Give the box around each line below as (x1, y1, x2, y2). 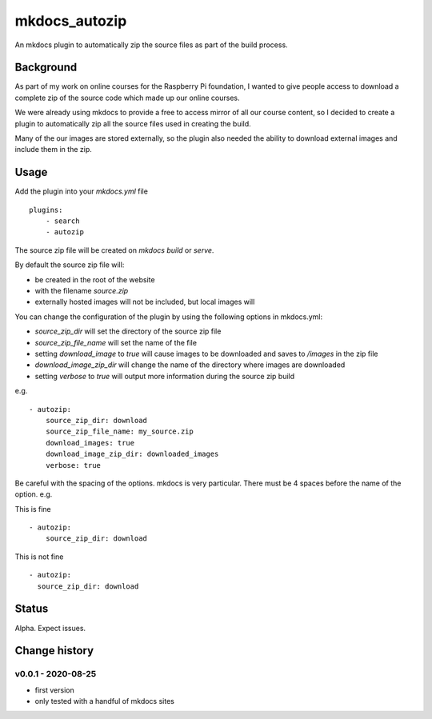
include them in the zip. (14, 145, 92, 154)
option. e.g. (14, 489, 53, 499)
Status (14, 602, 49, 616)
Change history (14, 644, 94, 657)
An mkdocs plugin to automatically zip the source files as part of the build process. (14, 40, 288, 50)
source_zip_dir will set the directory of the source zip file (34, 326, 222, 336)
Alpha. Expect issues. (14, 623, 86, 633)
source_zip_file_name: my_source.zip (45, 427, 194, 436)
